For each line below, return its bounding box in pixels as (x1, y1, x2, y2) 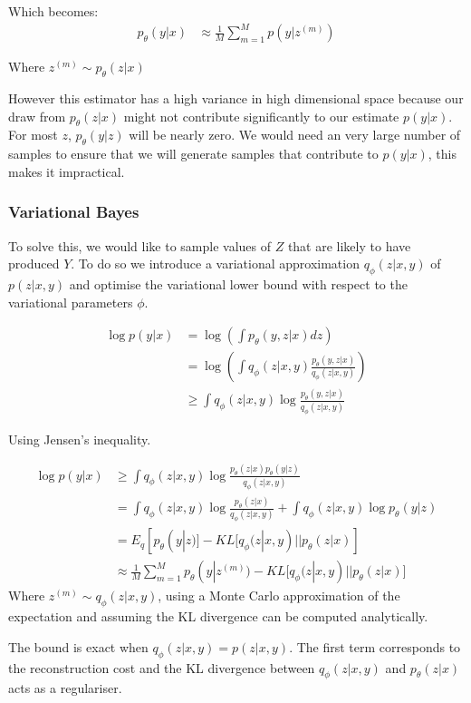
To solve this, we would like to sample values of (8, 236, 271, 255)
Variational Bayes (8, 200, 139, 223)
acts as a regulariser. (8, 679, 122, 698)
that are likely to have (287, 236, 411, 255)
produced (8, 254, 60, 273)
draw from (8, 106, 66, 125)
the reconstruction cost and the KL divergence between (8, 658, 315, 677)
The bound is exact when (8, 637, 149, 656)
